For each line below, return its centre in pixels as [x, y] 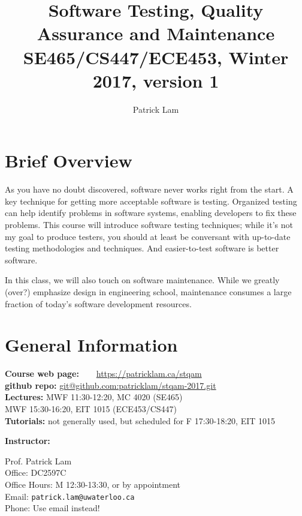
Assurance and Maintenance [156, 33]
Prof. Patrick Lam [38, 460]
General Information [91, 345]
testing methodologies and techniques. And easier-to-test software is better [142, 248]
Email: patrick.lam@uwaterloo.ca [70, 496]
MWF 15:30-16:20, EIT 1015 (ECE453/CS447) [91, 409]
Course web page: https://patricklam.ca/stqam [103, 373]
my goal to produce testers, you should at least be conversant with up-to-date [148, 236]
